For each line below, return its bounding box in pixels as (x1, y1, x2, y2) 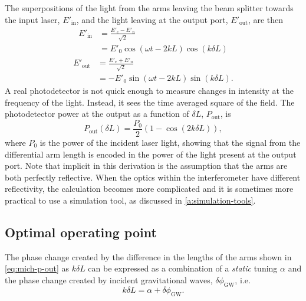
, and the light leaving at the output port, (76, 13, 228, 25)
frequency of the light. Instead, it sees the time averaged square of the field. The (5, 96, 295, 108)
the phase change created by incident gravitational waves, (5, 273, 213, 286)
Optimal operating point (5, 223, 157, 241)
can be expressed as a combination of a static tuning (88, 262, 278, 274)
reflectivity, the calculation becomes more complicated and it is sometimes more (5, 182, 294, 195)
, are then (248, 13, 284, 25)
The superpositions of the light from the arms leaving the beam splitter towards (5, 2, 294, 14)
